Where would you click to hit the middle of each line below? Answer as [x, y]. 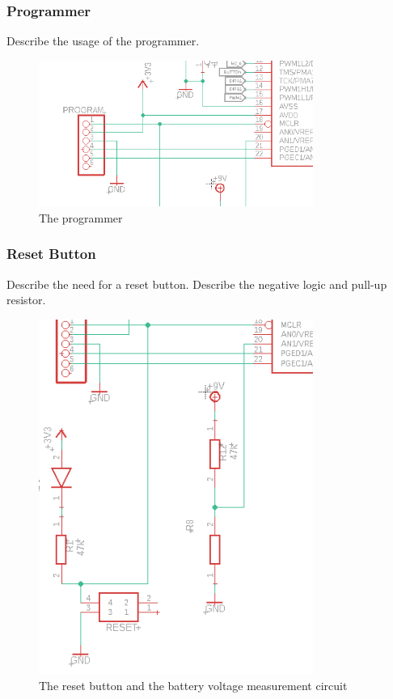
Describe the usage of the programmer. [103, 41]
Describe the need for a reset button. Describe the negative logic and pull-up [197, 284]
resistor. [26, 300]
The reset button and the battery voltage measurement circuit [193, 685]
